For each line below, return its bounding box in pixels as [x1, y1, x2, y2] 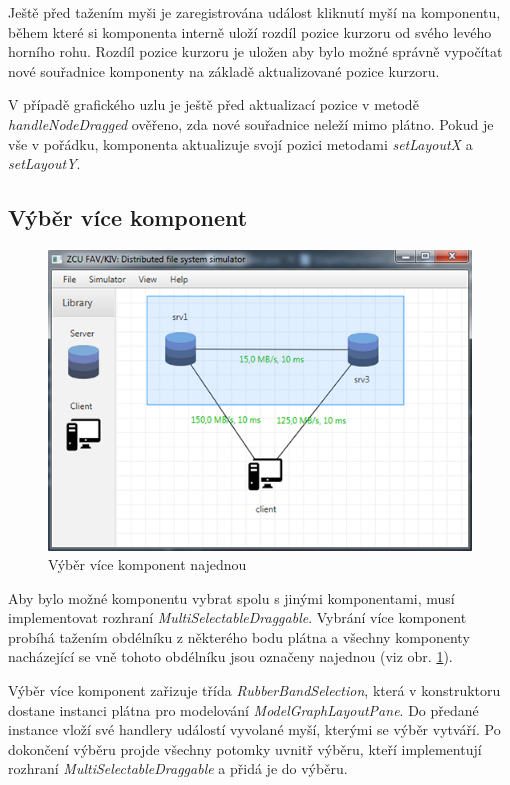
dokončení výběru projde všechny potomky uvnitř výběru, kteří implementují [8, 738, 482, 759]
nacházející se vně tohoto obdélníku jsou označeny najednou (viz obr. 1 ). [8, 646, 453, 667]
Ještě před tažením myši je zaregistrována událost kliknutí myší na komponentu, [8, 2, 501, 22]
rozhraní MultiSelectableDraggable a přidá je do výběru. [8, 758, 348, 779]
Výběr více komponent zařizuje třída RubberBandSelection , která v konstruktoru [8, 680, 501, 701]
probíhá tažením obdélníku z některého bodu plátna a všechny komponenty [8, 626, 470, 647]
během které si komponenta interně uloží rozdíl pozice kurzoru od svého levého [8, 21, 492, 42]
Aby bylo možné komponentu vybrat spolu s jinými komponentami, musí [8, 587, 455, 608]
